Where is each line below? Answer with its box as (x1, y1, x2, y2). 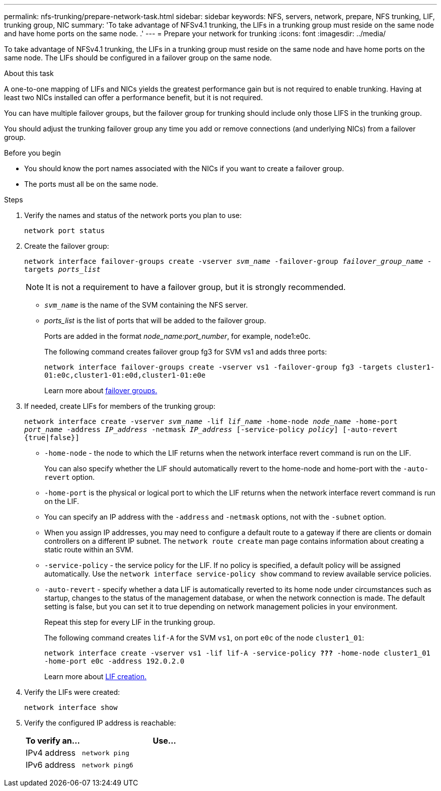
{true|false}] (24, 434, 80, 442)
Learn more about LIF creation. (44, 672, 146, 681)
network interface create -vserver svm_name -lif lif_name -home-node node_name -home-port (24, 417, 398, 425)
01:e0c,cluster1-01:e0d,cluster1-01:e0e (44, 371, 206, 379)
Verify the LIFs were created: (24, 688, 120, 696)
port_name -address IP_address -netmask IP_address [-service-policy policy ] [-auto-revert (24, 425, 398, 434)
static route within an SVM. (44, 545, 133, 554)
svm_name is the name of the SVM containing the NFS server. (44, 301, 248, 309)
